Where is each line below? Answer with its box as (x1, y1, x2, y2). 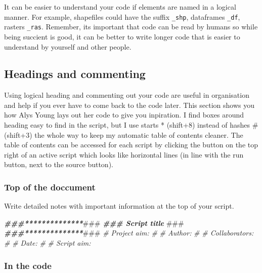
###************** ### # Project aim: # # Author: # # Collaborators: (4, 227, 254, 238)
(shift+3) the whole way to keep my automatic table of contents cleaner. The (4, 129, 243, 140)
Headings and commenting (4, 66, 146, 82)
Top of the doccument (4, 180, 96, 193)
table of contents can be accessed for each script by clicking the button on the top (4, 139, 258, 150)
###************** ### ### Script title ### (4, 217, 184, 228)
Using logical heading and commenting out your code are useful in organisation (4, 90, 249, 100)
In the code (4, 259, 52, 271)
